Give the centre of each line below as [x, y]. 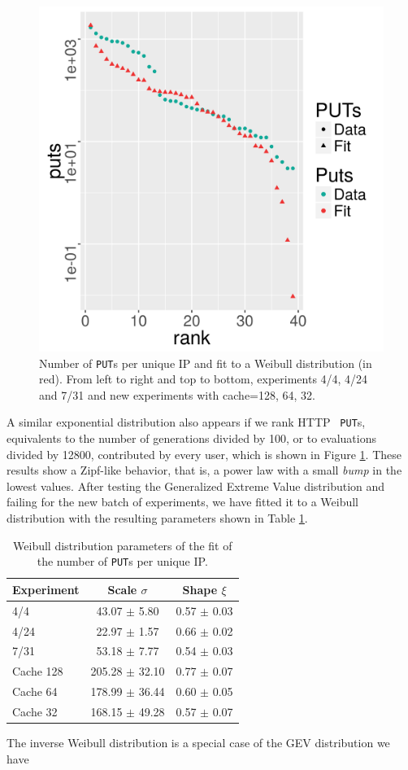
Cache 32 [35, 711]
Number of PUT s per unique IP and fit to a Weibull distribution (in [206, 363]
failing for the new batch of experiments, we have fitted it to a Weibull [182, 502]
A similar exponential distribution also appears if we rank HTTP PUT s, [186, 422]
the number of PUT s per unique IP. [122, 561]
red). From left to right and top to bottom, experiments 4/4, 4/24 [204, 379]
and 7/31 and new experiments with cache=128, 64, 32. [177, 394]
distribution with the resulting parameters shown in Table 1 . [157, 518]
